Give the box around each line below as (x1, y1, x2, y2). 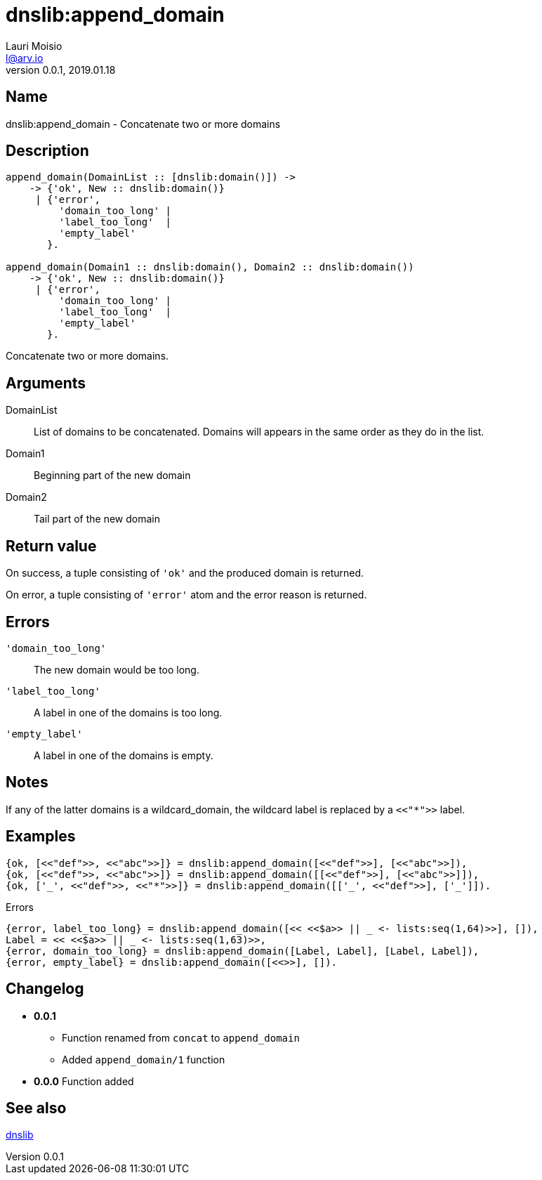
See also (6, 1099, 67, 1117)
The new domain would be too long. (34, 663, 199, 676)
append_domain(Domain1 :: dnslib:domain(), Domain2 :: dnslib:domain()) (6, 261, 414, 273)
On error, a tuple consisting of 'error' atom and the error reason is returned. (6, 589, 367, 601)
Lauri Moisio (6, 39, 62, 52)
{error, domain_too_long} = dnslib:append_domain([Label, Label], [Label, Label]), (6, 945, 480, 957)
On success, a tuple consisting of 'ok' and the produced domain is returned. (6, 567, 364, 579)
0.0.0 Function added (34, 1075, 134, 1087)
